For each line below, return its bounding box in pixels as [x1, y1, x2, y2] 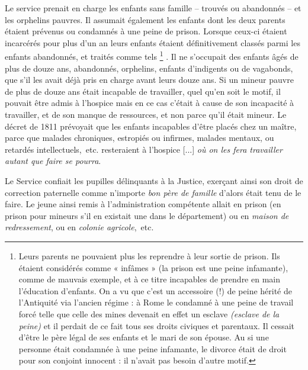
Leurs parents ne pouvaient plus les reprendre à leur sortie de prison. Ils [18, 249, 280, 262]
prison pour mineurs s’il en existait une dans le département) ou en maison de [5, 209, 289, 221]
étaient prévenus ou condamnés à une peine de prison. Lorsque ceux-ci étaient [5, 25, 287, 37]
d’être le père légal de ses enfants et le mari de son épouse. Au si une [18, 331, 269, 343]
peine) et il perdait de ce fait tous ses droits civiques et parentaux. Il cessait [18, 319, 295, 332]
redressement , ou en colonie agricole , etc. [5, 221, 154, 233]
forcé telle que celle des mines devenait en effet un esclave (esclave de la [18, 307, 280, 320]
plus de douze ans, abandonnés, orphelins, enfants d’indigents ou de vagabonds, [5, 62, 293, 74]
